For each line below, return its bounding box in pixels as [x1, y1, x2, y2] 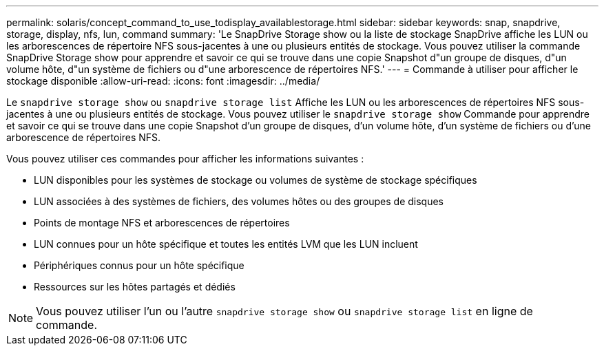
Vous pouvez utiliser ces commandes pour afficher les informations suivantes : [6, 153, 364, 164]
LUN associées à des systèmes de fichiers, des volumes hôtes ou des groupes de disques [34, 195, 444, 207]
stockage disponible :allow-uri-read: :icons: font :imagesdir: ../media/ [6, 75, 320, 87]
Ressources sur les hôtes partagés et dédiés [34, 281, 236, 292]
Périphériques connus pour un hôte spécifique [34, 259, 244, 271]
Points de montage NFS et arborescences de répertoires [34, 217, 290, 228]
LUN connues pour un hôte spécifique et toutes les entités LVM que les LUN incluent [34, 238, 418, 250]
